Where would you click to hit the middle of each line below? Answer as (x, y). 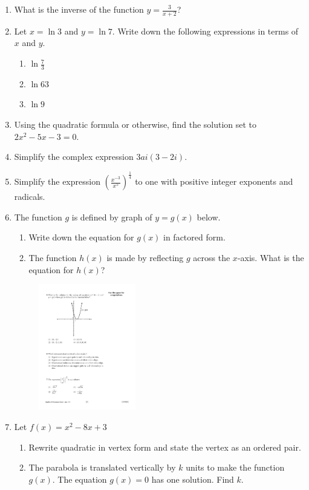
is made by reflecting (145, 257)
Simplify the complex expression (74, 157)
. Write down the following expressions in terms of (205, 31)
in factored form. (194, 237)
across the (212, 257)
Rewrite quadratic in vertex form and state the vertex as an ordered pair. (165, 447)
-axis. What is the (271, 257)
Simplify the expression (57, 181)
